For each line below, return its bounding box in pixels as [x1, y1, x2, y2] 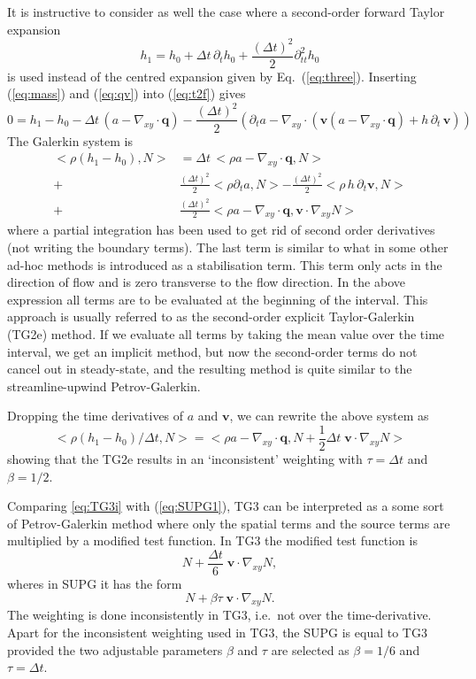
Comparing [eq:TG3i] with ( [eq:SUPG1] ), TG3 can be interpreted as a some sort [7, 497, 444, 515]
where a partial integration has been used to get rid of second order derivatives [7, 220, 435, 239]
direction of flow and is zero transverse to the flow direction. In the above [7, 273, 405, 291]
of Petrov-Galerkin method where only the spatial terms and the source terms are [7, 513, 450, 532]
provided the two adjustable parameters [7, 640, 223, 659]
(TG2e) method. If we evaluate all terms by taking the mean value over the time [7, 324, 445, 343]
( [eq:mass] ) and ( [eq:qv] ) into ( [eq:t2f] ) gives [7, 84, 246, 103]
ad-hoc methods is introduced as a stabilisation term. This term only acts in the [7, 255, 442, 274]
